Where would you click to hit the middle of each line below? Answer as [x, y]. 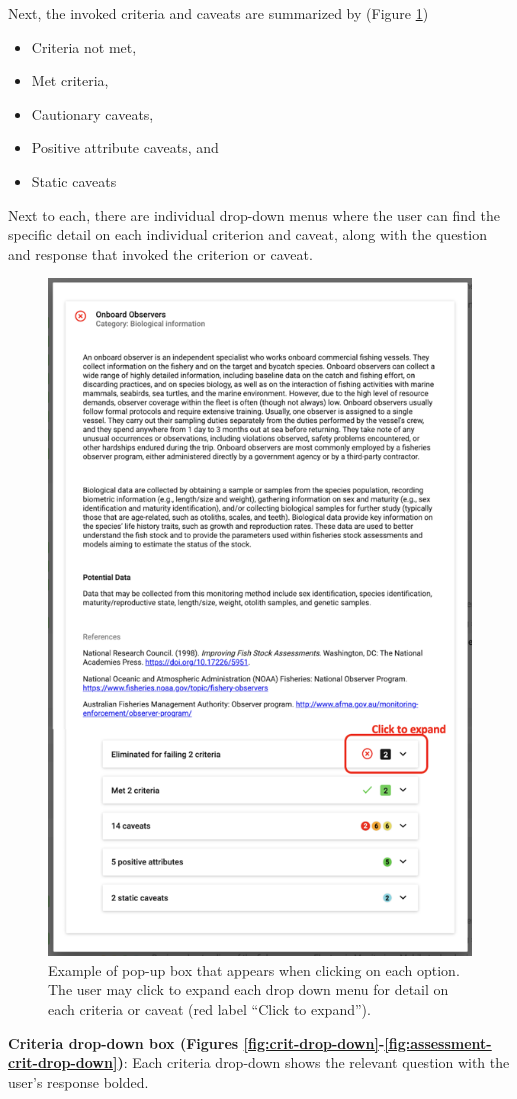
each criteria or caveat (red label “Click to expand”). [209, 1009]
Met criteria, [70, 80]
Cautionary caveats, [92, 113]
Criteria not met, [84, 46]
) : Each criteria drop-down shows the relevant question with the [313, 1062]
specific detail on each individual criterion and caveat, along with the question [247, 234]
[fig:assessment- [438, 1042]
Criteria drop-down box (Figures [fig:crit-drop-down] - [196, 1042]
